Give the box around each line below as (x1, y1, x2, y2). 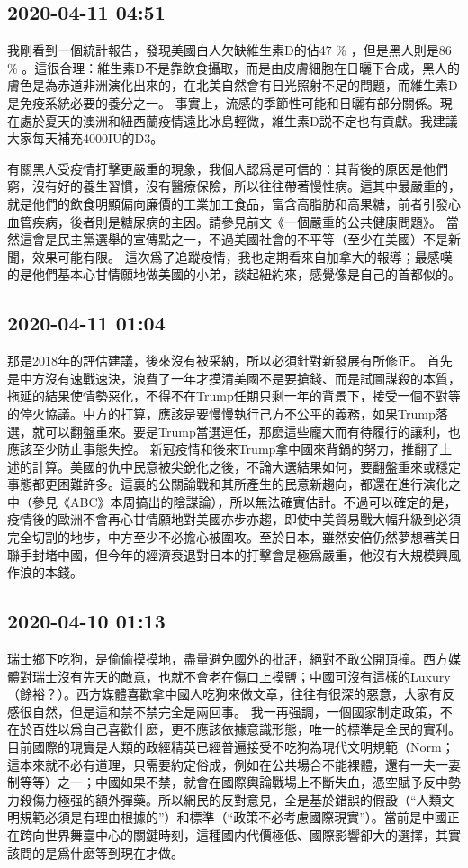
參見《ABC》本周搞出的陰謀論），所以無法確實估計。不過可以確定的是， (31, 492, 457, 511)
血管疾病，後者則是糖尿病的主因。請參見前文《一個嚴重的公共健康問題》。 (7, 212, 442, 231)
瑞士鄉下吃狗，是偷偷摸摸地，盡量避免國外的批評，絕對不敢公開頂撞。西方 (7, 649, 448, 668)
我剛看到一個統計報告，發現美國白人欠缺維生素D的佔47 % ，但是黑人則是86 (7, 41, 452, 59)
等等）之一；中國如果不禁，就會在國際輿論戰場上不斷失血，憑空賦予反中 (19, 773, 448, 791)
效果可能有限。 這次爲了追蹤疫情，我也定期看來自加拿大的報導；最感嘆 (31, 247, 453, 266)
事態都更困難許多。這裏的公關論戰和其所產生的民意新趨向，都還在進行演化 (7, 475, 448, 493)
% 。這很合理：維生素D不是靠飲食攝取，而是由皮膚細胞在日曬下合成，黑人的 (7, 58, 461, 77)
